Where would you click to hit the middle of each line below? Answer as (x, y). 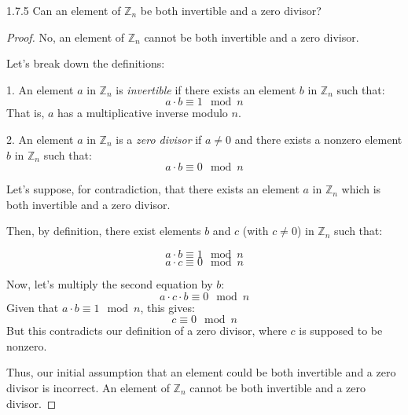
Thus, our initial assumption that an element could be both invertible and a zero (201, 372)
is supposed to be (341, 331)
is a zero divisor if (159, 139)
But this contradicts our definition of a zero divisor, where (147, 331)
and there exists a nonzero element (318, 139)
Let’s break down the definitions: (86, 63)
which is (361, 189)
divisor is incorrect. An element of (88, 387)
